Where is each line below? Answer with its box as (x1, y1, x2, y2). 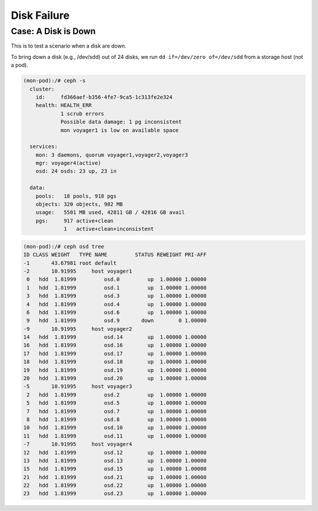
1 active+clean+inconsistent (64, 225, 154, 233)
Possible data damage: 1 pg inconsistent (60, 118, 182, 125)
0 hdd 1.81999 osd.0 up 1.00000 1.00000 (26, 276, 207, 283)
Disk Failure (11, 9, 70, 22)
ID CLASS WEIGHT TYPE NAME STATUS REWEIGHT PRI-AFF (23, 251, 207, 258)
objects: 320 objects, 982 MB (35, 201, 123, 208)
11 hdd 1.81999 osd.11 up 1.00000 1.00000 (23, 433, 207, 439)
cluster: (29, 85, 55, 92)
